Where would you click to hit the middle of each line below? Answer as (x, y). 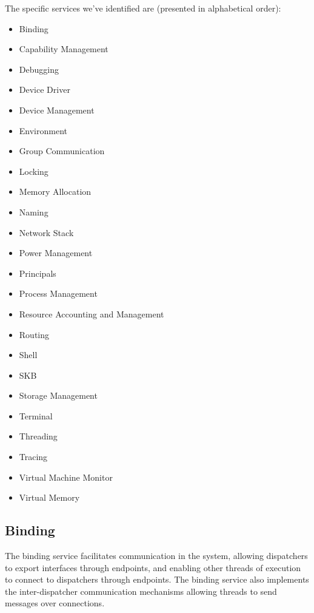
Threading (38, 436)
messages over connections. (55, 603)
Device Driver (45, 90)
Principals (38, 273)
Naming (34, 212)
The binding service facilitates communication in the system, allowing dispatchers (156, 556)
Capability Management (64, 49)
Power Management (56, 253)
